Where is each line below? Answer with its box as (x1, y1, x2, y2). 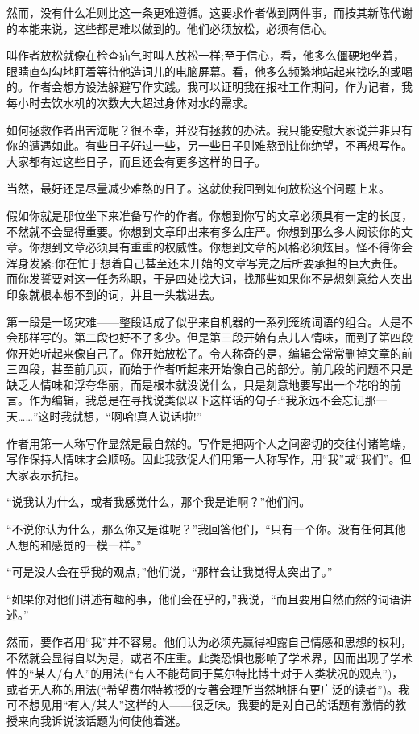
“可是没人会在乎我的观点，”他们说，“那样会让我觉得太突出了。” (6, 563, 333, 580)
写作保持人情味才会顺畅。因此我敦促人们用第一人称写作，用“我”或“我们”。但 (6, 450, 412, 467)
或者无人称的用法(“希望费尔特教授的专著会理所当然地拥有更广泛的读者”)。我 (6, 680, 410, 697)
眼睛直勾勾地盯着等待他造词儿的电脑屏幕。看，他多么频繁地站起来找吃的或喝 (6, 62, 413, 79)
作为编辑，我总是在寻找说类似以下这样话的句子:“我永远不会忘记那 (28, 392, 376, 408)
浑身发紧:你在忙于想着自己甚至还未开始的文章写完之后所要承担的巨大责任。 (6, 254, 404, 271)
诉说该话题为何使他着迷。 (51, 711, 187, 728)
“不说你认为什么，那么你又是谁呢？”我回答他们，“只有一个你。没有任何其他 (6, 520, 406, 537)
